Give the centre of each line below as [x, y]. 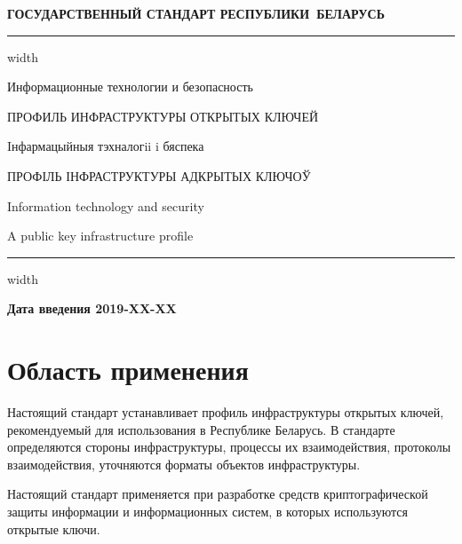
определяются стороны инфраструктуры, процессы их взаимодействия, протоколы [229, 447]
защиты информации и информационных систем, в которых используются [207, 512]
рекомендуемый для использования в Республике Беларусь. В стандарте [201, 429]
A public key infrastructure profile [100, 236]
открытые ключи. [54, 528]
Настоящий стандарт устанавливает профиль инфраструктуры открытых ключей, [226, 412]
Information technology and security [106, 205]
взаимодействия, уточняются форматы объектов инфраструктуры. [184, 464]
